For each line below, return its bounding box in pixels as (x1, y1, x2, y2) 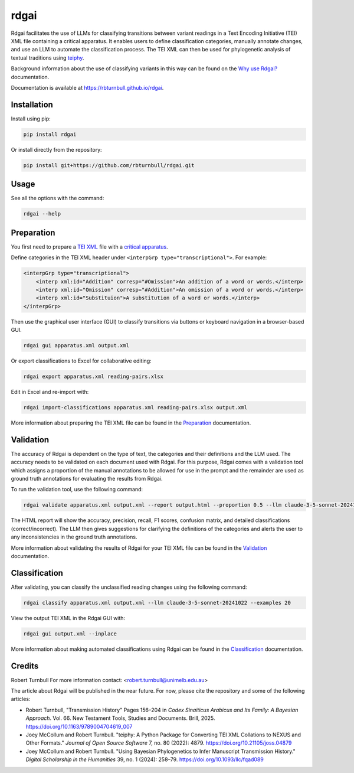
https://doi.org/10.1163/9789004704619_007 (25, 723, 133, 730)
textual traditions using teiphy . (11, 54, 84, 61)
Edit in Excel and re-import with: (11, 388, 89, 395)
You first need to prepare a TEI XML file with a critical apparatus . (11, 243, 168, 250)
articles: (11, 696, 31, 703)
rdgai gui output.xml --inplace (23, 630, 117, 637)
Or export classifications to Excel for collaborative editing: (11, 357, 152, 364)
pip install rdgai (23, 131, 77, 138)
